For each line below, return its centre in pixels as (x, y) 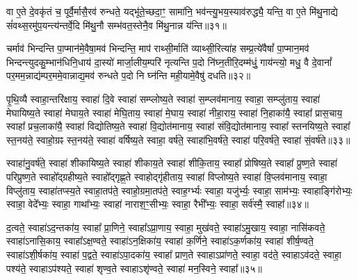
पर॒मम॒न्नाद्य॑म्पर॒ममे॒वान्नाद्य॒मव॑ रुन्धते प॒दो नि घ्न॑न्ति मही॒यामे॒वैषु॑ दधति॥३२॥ (129, 75)
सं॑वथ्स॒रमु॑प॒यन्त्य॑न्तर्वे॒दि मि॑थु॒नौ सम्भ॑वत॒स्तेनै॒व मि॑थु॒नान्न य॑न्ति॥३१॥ (117, 25)
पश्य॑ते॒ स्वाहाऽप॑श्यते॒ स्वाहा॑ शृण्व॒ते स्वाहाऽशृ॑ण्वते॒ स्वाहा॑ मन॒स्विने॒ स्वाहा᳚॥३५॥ (135, 268)
